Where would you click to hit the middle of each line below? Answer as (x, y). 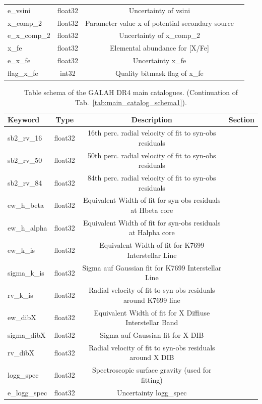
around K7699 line (152, 300)
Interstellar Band (152, 322)
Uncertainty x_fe (159, 60)
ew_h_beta (26, 205)
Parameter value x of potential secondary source (159, 23)
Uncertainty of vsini (159, 10)
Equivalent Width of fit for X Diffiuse (152, 312)
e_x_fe (19, 60)
